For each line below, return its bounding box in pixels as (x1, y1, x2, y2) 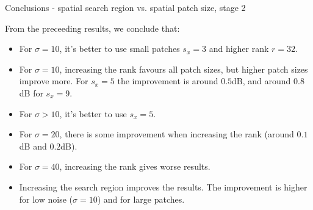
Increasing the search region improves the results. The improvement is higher (19, 180, 308, 193)
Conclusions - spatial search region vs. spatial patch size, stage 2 (5, 1, 246, 13)
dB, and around (232, 74, 291, 87)
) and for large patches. (97, 192, 185, 205)
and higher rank (209, 42, 269, 55)
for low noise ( (19, 192, 73, 205)
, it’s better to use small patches (59, 42, 180, 55)
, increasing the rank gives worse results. (59, 160, 210, 173)
